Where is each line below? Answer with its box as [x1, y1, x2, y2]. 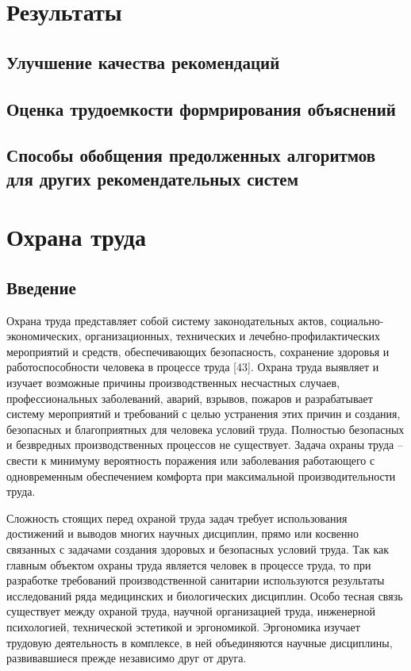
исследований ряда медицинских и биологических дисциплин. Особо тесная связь [6, 587, 403, 604]
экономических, [6, 328, 82, 344]
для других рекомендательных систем [6, 166, 298, 190]
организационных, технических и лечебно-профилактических [85, 328, 380, 344]
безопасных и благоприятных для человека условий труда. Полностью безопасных [6, 420, 405, 437]
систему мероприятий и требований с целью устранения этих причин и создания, [6, 405, 401, 422]
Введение [6, 274, 76, 299]
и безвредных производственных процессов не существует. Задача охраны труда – [6, 436, 403, 453]
